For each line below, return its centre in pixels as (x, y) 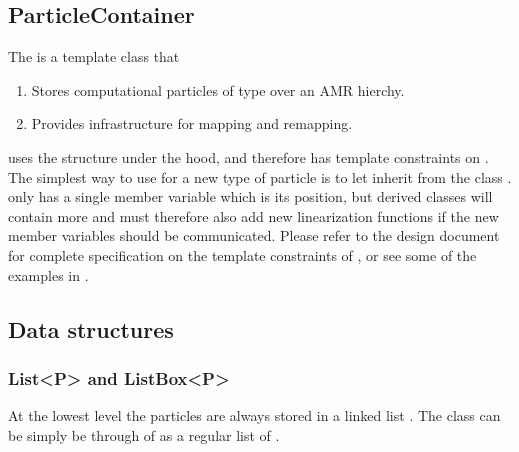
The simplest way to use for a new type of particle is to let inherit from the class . (260, 176)
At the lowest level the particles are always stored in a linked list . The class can (254, 415)
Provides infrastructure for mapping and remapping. (192, 123)
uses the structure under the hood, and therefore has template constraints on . (248, 156)
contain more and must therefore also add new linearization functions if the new (253, 215)
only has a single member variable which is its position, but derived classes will (250, 196)
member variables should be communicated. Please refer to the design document (254, 235)
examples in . (48, 274)
